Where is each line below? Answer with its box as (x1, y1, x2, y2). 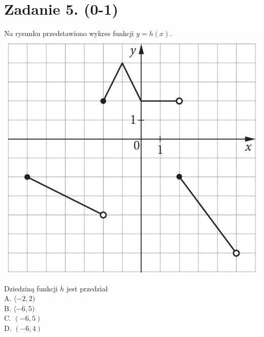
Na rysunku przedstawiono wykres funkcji (4, 28, 134, 39)
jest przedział (67, 283, 108, 293)
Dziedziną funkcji (4, 283, 58, 293)
